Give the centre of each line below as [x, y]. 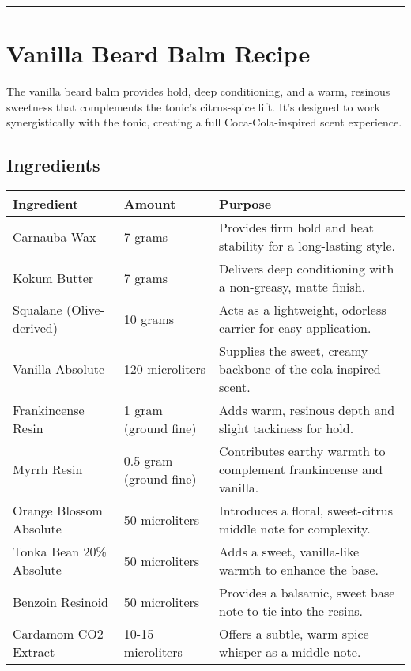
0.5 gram [148, 460]
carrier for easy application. [295, 328]
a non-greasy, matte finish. [292, 287]
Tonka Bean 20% [60, 552]
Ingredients [53, 165]
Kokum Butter [53, 277]
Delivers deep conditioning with [307, 269]
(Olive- [86, 310]
